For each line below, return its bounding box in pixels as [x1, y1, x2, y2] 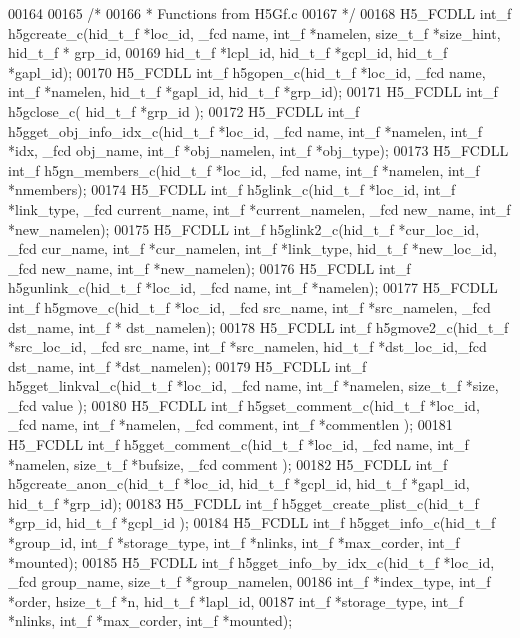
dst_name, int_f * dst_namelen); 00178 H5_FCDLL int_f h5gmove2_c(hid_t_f [8, 316, 509, 337]
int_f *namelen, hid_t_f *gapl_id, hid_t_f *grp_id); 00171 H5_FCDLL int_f [8, 81, 498, 102]
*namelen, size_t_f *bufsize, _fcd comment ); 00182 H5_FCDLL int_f [8, 453, 448, 474]
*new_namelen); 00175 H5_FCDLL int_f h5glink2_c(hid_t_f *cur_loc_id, [8, 218, 480, 239]
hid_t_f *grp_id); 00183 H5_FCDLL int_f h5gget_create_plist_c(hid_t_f [8, 492, 479, 513]
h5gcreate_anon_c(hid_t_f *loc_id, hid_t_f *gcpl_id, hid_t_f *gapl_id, [8, 473, 470, 494]
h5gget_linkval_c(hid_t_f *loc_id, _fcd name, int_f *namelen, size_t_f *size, [8, 375, 499, 396]
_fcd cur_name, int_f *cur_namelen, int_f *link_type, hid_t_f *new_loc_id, [8, 238, 497, 259]
